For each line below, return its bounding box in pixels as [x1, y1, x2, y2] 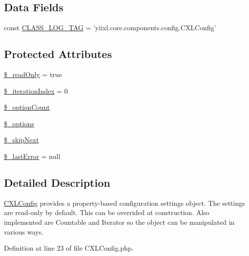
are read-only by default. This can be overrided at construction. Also [4, 207, 210, 217]
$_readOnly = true [4, 69, 62, 79]
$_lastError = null [4, 151, 60, 161]
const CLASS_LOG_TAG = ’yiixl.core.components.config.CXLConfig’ [4, 22, 216, 33]
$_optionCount [4, 102, 50, 112]
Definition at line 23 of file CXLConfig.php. [4, 243, 134, 253]
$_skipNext [4, 135, 39, 145]
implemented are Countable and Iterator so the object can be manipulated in [4, 217, 235, 227]
